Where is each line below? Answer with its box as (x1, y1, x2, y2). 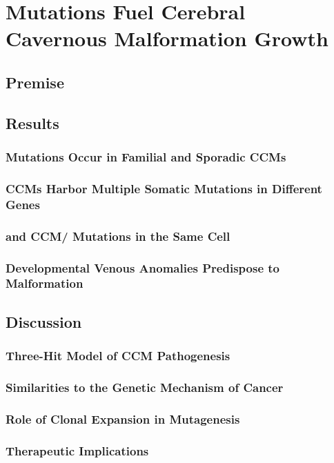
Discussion (6, 311, 82, 332)
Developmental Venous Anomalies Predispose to (6, 259, 279, 276)
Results (6, 112, 59, 133)
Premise (6, 71, 64, 92)
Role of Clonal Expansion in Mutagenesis (6, 410, 240, 427)
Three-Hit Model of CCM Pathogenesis (6, 347, 230, 364)
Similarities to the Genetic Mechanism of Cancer (6, 378, 284, 395)
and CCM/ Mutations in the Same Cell (6, 227, 230, 244)
